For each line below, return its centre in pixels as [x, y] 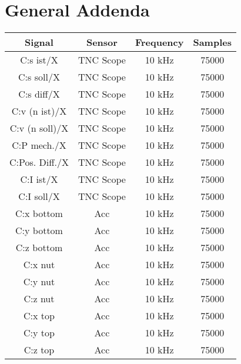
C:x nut [39, 265]
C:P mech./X [39, 145]
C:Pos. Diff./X [39, 162]
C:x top [39, 316]
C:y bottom [39, 231]
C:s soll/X [39, 77]
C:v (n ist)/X [39, 111]
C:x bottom [39, 213]
